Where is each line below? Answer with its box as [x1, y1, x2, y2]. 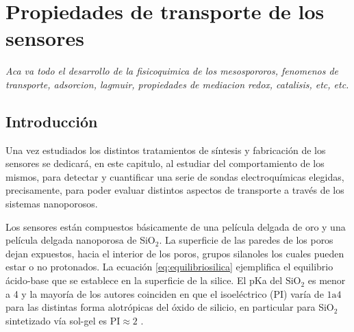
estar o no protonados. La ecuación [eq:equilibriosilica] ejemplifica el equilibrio [5, 259, 333, 274]
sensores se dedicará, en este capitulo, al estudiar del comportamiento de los [5, 156, 325, 170]
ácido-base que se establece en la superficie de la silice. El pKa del [5, 273, 283, 288]
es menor [307, 273, 346, 288]
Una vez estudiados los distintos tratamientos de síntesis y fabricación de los [5, 142, 326, 157]
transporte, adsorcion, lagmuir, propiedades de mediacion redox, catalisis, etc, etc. [5, 77, 349, 91]
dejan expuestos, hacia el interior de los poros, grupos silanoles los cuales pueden [5, 246, 344, 260]
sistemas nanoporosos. [5, 196, 98, 211]
